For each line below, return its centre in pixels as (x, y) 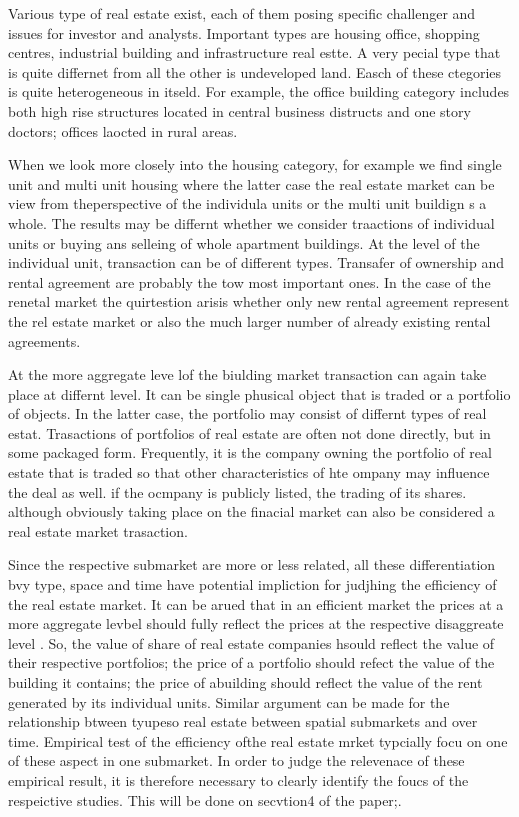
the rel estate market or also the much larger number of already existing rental (249, 320)
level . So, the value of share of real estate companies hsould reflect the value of (251, 642)
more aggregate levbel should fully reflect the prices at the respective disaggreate (256, 623)
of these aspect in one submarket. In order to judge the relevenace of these (236, 760)
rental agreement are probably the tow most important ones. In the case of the (249, 281)
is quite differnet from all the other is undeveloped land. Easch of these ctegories (255, 71)
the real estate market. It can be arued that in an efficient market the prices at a (256, 603)
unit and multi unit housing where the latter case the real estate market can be (251, 183)
